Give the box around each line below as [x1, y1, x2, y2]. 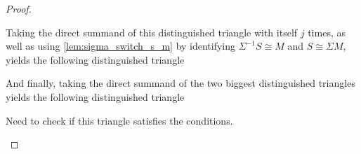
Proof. [6, 1, 32, 15]
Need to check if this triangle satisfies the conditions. [6, 113, 233, 127]
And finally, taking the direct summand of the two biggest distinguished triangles [6, 76, 355, 90]
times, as [308, 24, 346, 39]
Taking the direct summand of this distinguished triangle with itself [6, 24, 298, 39]
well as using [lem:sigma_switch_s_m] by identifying [6, 38, 236, 53]
